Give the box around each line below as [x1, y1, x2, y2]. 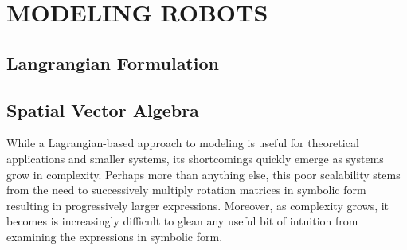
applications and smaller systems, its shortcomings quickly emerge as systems [6, 150, 384, 166]
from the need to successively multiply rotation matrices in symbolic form [6, 182, 366, 198]
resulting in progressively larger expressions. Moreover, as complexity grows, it [6, 197, 389, 213]
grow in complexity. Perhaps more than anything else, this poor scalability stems [6, 166, 401, 182]
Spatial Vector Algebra [6, 97, 199, 122]
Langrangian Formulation [6, 50, 219, 75]
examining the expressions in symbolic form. [6, 228, 223, 244]
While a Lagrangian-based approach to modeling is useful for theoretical [6, 135, 359, 151]
